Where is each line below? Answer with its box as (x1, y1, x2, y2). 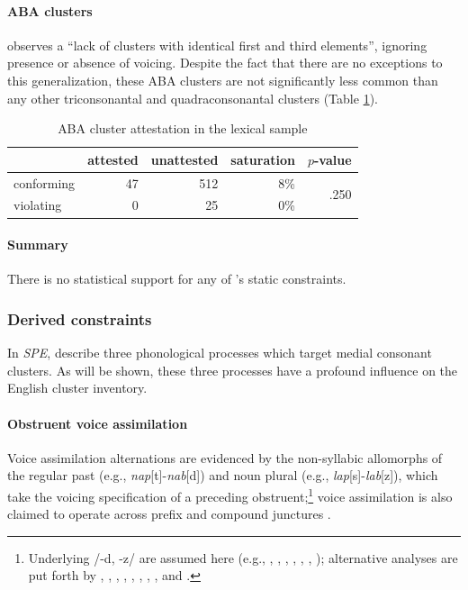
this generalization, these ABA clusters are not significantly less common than (7, 70, 438, 89)
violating (13, 195, 62, 214)
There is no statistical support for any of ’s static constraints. (7, 269, 346, 288)
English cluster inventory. (7, 378, 148, 397)
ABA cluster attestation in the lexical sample (58, 119, 308, 138)
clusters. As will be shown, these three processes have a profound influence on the (7, 360, 458, 379)
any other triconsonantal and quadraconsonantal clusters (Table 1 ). (7, 88, 378, 107)
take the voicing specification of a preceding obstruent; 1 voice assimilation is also (7, 484, 453, 505)
